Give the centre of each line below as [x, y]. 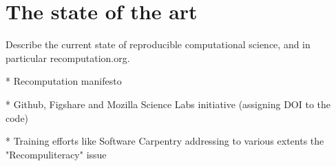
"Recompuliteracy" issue [56, 154]
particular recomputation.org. [68, 58]
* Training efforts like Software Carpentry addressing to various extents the [165, 141]
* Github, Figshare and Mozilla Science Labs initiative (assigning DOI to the [168, 104]
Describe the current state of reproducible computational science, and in [158, 44]
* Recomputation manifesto [64, 81]
